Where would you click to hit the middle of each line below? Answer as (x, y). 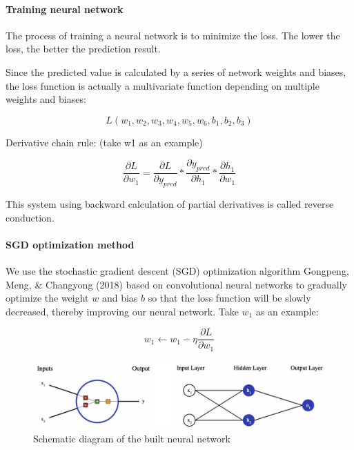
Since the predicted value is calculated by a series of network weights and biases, (176, 71)
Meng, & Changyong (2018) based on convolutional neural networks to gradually (176, 284)
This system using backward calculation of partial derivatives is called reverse (170, 203)
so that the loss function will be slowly (229, 298)
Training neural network (65, 9)
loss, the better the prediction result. (83, 49)
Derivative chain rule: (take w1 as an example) (104, 142)
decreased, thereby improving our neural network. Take (122, 311)
